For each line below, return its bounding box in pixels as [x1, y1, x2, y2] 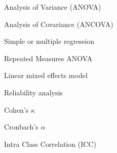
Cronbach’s [4, 121, 38, 132]
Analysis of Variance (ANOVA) [4, 2, 101, 12]
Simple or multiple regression [4, 36, 94, 46]
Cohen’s [4, 104, 29, 115]
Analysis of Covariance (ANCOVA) [4, 18, 113, 29]
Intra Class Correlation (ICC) [4, 138, 96, 149]
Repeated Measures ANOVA [4, 53, 93, 63]
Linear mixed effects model [4, 70, 88, 81]
